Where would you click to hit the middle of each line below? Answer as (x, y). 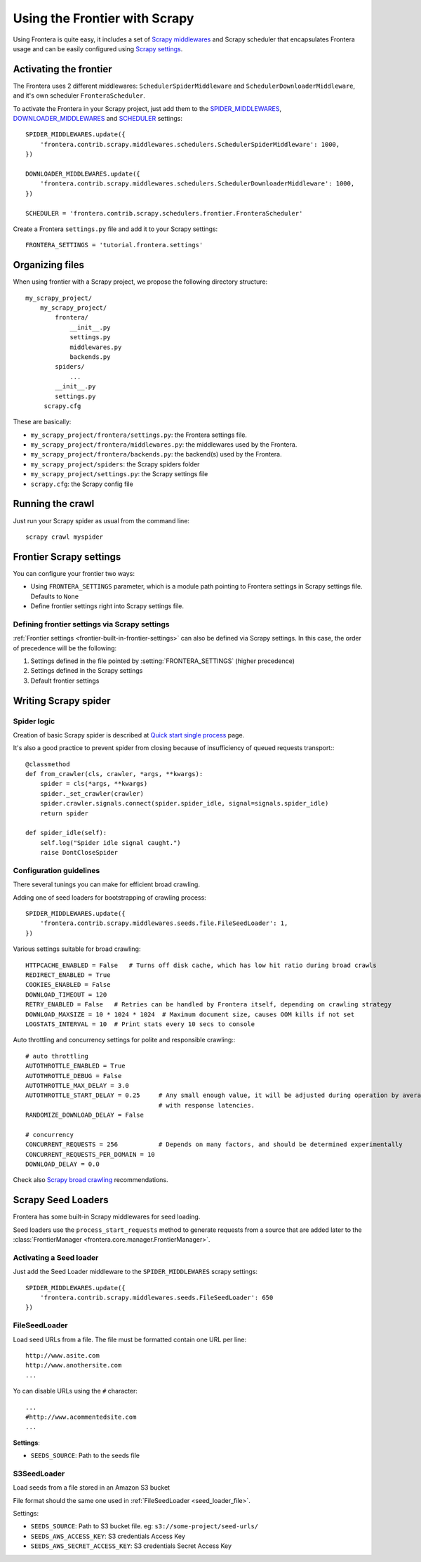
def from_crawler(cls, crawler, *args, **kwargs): (114, 774)
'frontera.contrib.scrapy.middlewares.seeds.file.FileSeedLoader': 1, (164, 923)
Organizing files (48, 265)
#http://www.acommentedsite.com (81, 1417)
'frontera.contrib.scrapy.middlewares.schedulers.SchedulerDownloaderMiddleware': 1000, (197, 184)
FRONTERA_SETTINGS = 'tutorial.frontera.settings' (114, 245)
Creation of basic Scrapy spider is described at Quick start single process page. (129, 735)
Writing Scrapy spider (62, 701)
